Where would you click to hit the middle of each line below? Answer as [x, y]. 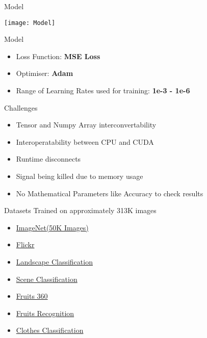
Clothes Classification [50, 330]
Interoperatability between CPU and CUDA [85, 141]
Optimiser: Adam [45, 73]
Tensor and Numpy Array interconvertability [86, 125]
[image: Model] [30, 23]
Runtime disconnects [48, 159]
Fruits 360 [32, 296]
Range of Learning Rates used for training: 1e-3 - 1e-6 [103, 90]
